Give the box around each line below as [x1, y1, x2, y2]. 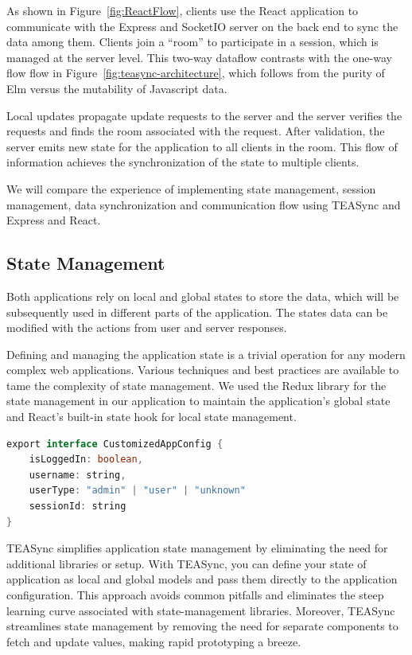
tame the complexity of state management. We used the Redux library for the [6, 376, 387, 393]
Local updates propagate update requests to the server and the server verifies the [6, 107, 402, 123]
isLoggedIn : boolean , [29, 454, 143, 466]
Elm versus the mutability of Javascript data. [6, 80, 227, 96]
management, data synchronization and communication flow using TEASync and [6, 196, 401, 212]
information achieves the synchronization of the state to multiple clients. [6, 154, 360, 170]
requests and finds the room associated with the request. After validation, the [6, 123, 385, 139]
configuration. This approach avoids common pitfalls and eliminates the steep [6, 587, 384, 603]
